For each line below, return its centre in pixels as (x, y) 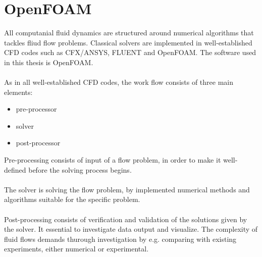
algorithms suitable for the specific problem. (72, 199)
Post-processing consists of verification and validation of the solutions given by (126, 219)
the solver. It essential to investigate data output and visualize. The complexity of (131, 229)
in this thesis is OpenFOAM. (49, 62)
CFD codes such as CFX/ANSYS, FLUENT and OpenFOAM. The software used (130, 52)
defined (15, 169)
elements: (18, 92)
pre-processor (36, 109)
